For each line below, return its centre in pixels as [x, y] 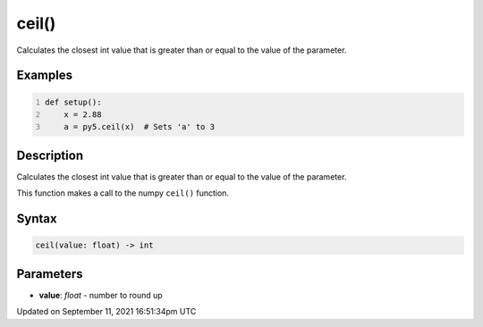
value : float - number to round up [101, 295]
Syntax [37, 219]
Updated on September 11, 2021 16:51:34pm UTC [106, 312]
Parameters [50, 274]
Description [50, 155]
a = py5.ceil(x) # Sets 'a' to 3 [139, 127]
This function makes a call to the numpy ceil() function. [123, 193]
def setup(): [73, 102]
